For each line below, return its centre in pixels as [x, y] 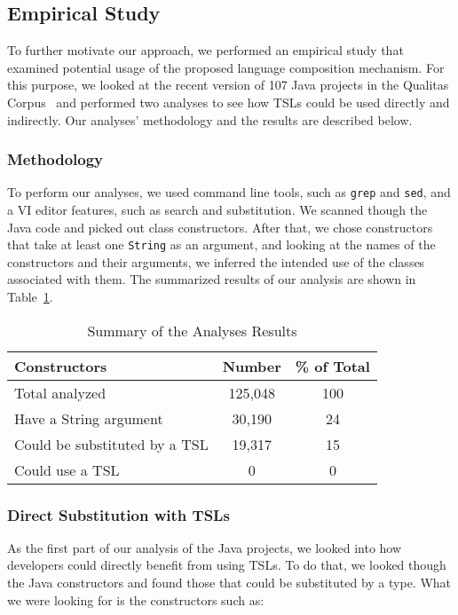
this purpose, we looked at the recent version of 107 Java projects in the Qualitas [228, 85]
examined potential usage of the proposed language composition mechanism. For [226, 67]
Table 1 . [30, 297]
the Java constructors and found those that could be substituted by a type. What [229, 583]
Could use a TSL [67, 469]
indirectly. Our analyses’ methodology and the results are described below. [210, 119]
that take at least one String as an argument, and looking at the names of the [221, 244]
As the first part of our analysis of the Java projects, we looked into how [205, 547]
